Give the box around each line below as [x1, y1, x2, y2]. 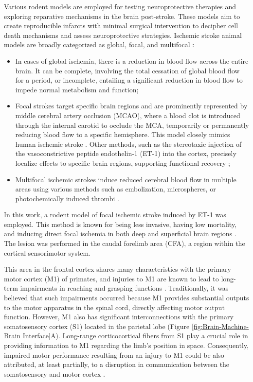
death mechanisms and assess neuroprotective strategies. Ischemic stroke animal [4, 30, 242, 40]
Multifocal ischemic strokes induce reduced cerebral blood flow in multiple [15, 174, 236, 184]
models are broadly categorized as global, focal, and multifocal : [4, 39, 195, 50]
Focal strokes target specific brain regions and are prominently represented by [15, 101, 248, 111]
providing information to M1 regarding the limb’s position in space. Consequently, [4, 340, 249, 350]
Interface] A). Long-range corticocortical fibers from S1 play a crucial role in [22, 330, 248, 341]
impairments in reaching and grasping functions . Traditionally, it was [20, 283, 229, 293]
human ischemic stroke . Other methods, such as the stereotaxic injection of [15, 139, 242, 149]
